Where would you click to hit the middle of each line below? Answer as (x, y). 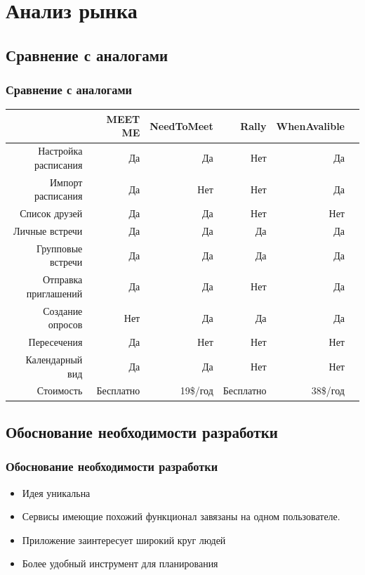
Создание (63, 310)
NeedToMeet (181, 125)
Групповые (60, 248)
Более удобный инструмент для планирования (120, 563)
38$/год (328, 390)
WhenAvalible (310, 125)
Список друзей (51, 213)
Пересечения (55, 342)
